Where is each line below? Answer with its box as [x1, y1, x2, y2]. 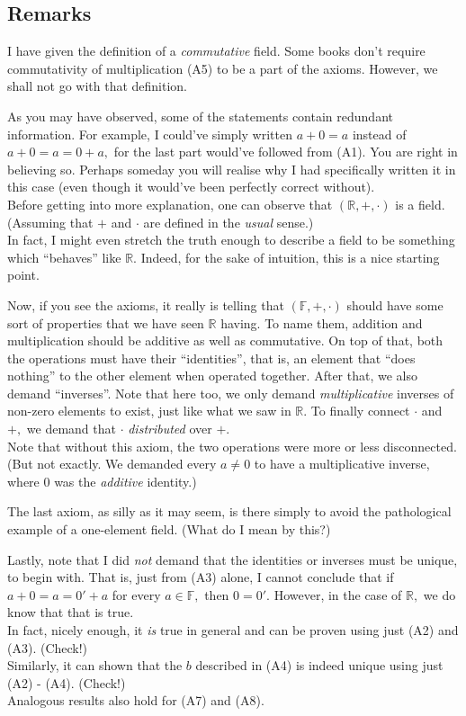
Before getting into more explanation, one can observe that [7, 194, 333, 213]
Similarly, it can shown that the [7, 656, 183, 675]
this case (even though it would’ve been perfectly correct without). [7, 177, 375, 196]
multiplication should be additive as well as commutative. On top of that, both [7, 331, 444, 350]
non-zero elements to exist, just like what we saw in [7, 401, 291, 420]
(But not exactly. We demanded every [7, 454, 217, 473]
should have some [346, 295, 444, 314]
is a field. [395, 194, 445, 213]
